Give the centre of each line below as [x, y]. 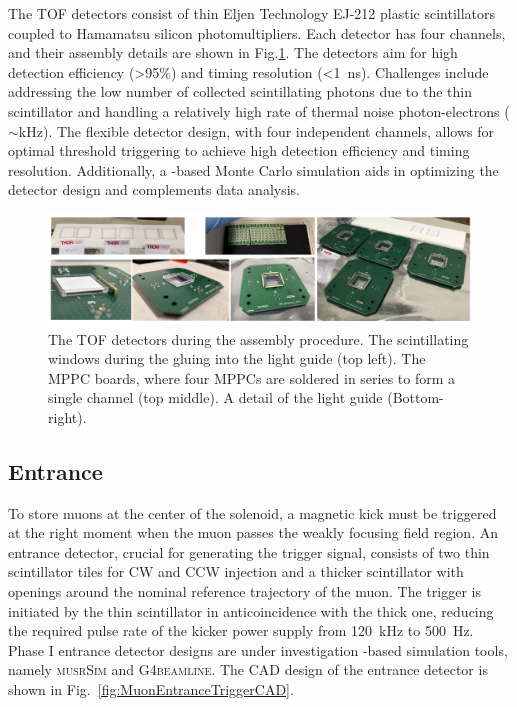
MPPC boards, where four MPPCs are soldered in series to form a [252, 377]
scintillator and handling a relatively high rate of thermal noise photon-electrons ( [259, 110]
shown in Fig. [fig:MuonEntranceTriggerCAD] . [151, 689]
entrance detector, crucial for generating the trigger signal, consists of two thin [249, 551]
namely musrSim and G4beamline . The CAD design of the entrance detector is [248, 669]
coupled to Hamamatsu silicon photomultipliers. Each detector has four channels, [257, 32]
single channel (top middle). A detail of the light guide [215, 397]
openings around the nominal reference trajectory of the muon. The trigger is [244, 591]
